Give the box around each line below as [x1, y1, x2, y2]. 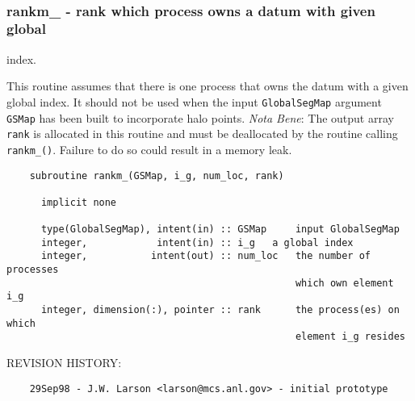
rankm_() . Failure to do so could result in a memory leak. [6, 140, 292, 157]
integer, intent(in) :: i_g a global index [40, 236, 354, 249]
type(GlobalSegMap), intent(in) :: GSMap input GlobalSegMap [40, 223, 400, 236]
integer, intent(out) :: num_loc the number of [40, 250, 371, 262]
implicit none [40, 196, 117, 208]
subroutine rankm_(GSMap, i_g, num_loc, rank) [29, 169, 284, 182]
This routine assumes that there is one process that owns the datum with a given [6, 77, 409, 94]
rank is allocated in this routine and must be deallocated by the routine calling [6, 125, 398, 142]
